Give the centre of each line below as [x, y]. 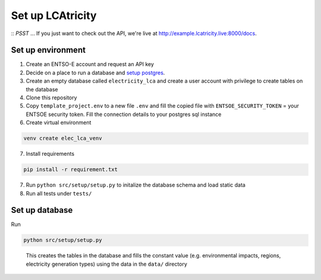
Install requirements [50, 154]
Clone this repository [51, 97]
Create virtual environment [59, 122]
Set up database [42, 210]
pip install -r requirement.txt [71, 170]
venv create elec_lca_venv [63, 139]
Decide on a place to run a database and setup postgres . [95, 73]
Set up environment [48, 50]
